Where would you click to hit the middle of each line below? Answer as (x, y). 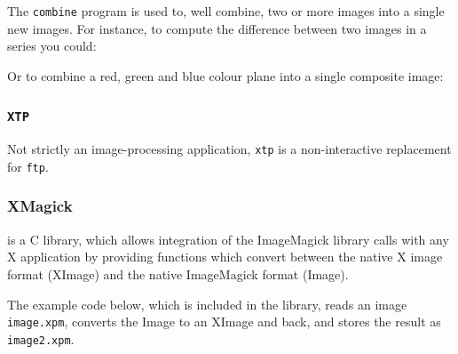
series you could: (52, 46)
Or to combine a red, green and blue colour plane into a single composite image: (225, 75)
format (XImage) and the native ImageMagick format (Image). (178, 274)
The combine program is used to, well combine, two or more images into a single (226, 11)
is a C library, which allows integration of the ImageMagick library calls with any (228, 239)
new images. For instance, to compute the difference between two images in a (217, 28)
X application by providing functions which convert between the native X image (225, 257)
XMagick (40, 206)
